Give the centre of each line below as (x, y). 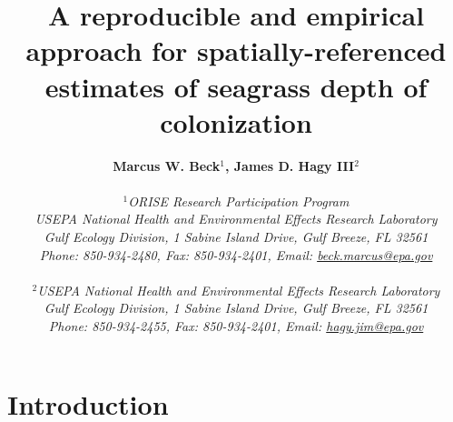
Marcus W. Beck (167, 165)
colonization (236, 121)
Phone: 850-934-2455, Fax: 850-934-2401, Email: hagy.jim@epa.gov (236, 326)
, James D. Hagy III (290, 165)
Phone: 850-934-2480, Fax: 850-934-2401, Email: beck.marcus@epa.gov (236, 254)
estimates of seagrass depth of (236, 86)
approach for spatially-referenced (236, 50)
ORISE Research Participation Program (239, 201)
